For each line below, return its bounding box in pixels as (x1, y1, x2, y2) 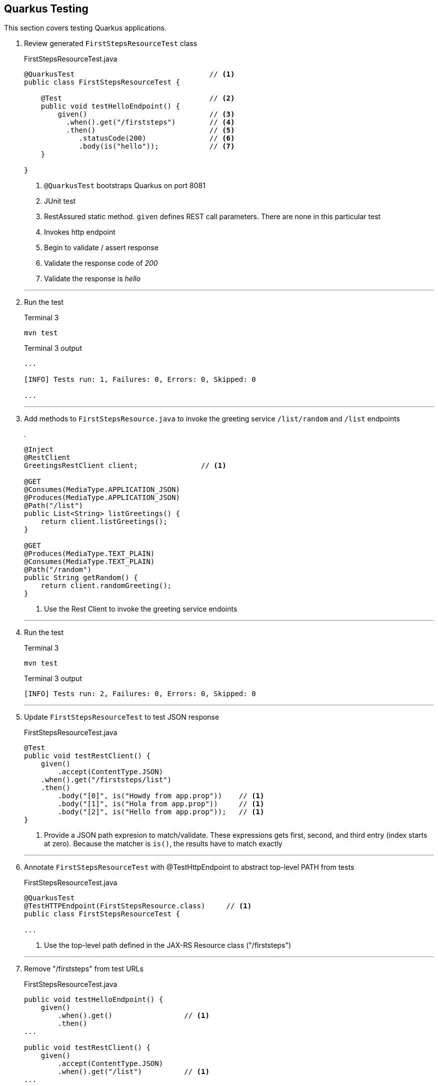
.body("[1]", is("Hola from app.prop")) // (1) (57, 800, 264, 808)
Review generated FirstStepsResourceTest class (24, 39, 197, 48)
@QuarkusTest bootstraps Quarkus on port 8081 (44, 181, 205, 190)
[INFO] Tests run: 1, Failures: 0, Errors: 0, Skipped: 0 (24, 375, 256, 384)
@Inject (24, 445, 54, 454)
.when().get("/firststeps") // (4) (66, 118, 235, 127)
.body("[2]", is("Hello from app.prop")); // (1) (57, 808, 264, 816)
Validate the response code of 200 (44, 259, 158, 268)
